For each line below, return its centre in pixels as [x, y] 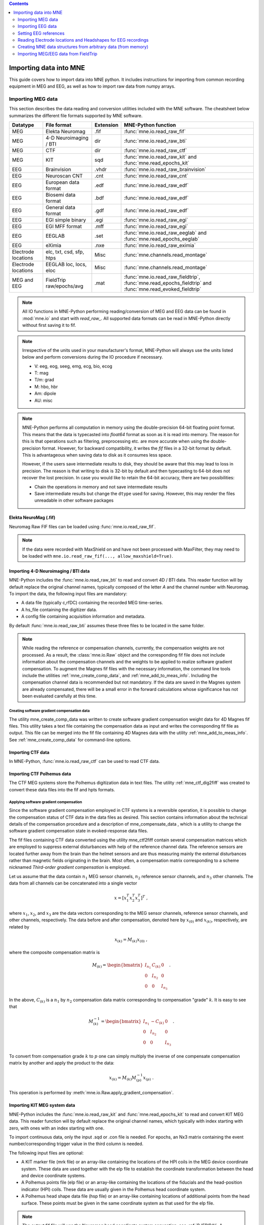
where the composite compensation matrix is [55, 953]
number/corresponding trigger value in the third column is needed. [76, 1144]
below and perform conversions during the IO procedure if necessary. [93, 357]
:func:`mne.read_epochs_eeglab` [162, 239]
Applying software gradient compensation [46, 802]
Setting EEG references [41, 33]
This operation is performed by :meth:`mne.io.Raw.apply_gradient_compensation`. [91, 1093]
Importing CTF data [29, 752]
